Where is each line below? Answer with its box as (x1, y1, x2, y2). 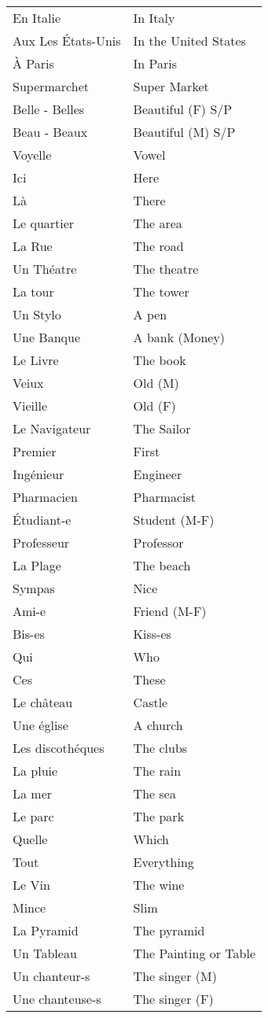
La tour (13, 282, 54, 301)
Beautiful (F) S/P (133, 100, 233, 118)
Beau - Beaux (13, 123, 88, 141)
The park (133, 807, 185, 825)
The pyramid (133, 921, 205, 939)
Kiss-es (133, 625, 171, 643)
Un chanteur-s (13, 967, 90, 985)
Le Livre (13, 351, 59, 369)
